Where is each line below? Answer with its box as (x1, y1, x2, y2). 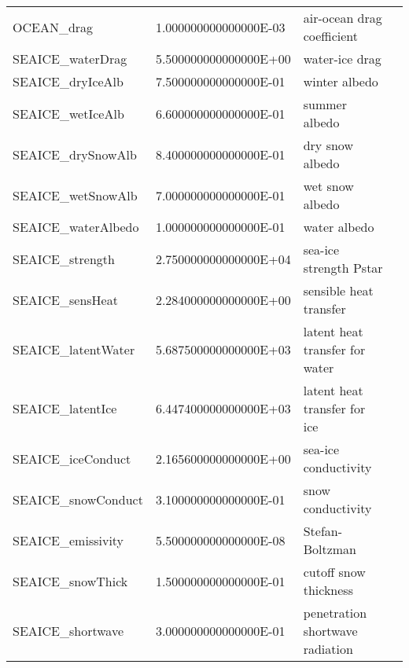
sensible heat (303, 281, 374, 299)
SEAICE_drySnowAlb (13, 145, 137, 163)
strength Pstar (303, 259, 383, 277)
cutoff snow (303, 563, 366, 581)
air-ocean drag (303, 9, 382, 27)
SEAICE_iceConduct (13, 449, 131, 468)
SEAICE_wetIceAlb (13, 104, 124, 123)
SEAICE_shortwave (13, 622, 124, 640)
